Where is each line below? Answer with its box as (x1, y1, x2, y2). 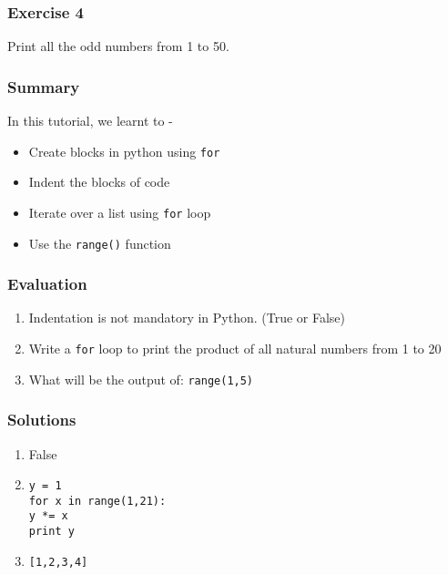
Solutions (7, 408, 76, 431)
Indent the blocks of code (28, 172, 170, 191)
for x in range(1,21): (28, 494, 167, 508)
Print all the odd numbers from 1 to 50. (7, 36, 229, 56)
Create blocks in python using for (28, 141, 220, 160)
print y (28, 525, 75, 539)
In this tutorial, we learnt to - (7, 111, 173, 130)
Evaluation (7, 272, 87, 295)
